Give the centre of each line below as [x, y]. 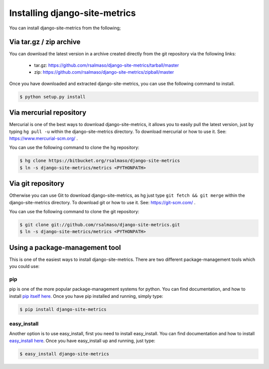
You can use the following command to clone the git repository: [74, 211]
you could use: [24, 266]
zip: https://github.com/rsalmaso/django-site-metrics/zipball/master [104, 72]
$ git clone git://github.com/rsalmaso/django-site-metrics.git [100, 225]
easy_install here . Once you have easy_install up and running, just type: [82, 341]
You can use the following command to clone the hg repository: [74, 147]
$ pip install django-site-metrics [63, 309]
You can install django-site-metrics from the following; [65, 28]
